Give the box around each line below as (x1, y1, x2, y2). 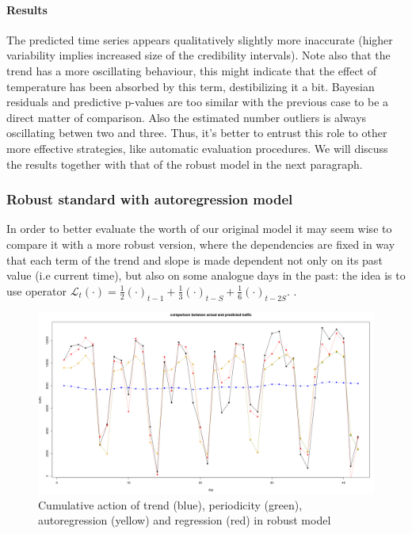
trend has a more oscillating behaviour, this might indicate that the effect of (6, 62, 377, 78)
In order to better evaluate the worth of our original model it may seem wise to (6, 220, 392, 237)
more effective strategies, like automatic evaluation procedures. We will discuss (6, 139, 388, 156)
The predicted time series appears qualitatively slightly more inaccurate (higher (6, 31, 393, 48)
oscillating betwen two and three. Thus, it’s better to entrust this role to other (6, 124, 387, 141)
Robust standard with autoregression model (6, 189, 293, 209)
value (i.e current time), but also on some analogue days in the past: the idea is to (6, 267, 406, 284)
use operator (6, 282, 67, 299)
